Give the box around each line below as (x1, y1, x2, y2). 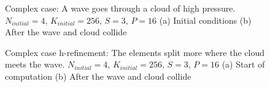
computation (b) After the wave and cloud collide (5, 69, 191, 82)
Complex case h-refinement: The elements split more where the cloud (5, 46, 264, 58)
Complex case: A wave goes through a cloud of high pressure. (5, 2, 236, 14)
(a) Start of (222, 58, 265, 71)
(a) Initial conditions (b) (159, 13, 252, 26)
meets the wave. (5, 58, 65, 71)
